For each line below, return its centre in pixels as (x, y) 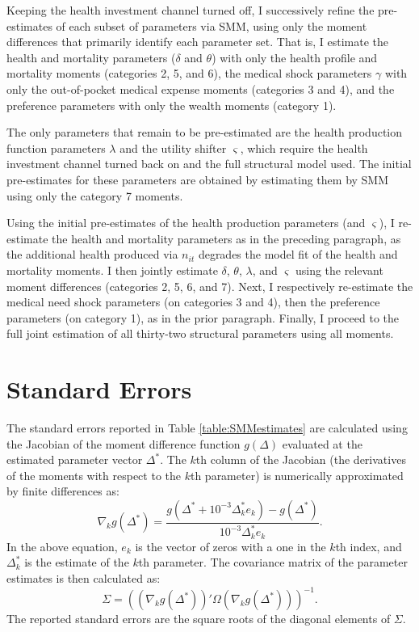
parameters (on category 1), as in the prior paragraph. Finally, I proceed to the (203, 317)
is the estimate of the (77, 562)
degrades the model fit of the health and (298, 254)
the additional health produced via (92, 254)
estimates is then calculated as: (84, 577)
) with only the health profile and (295, 57)
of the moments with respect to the (94, 475)
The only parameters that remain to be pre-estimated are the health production (204, 132)
